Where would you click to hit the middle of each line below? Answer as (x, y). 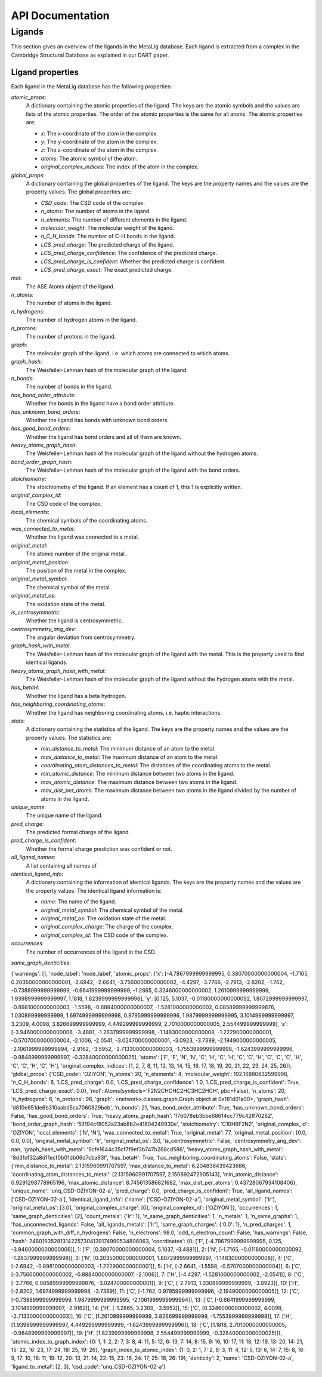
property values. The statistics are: (69, 737)
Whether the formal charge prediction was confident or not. (99, 849)
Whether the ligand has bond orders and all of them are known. (104, 437)
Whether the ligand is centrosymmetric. (75, 620)
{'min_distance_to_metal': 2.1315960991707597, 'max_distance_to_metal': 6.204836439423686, (129, 1166)
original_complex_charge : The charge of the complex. (107, 927)
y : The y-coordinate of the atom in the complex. (99, 142)
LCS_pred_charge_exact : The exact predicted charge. (107, 269)
